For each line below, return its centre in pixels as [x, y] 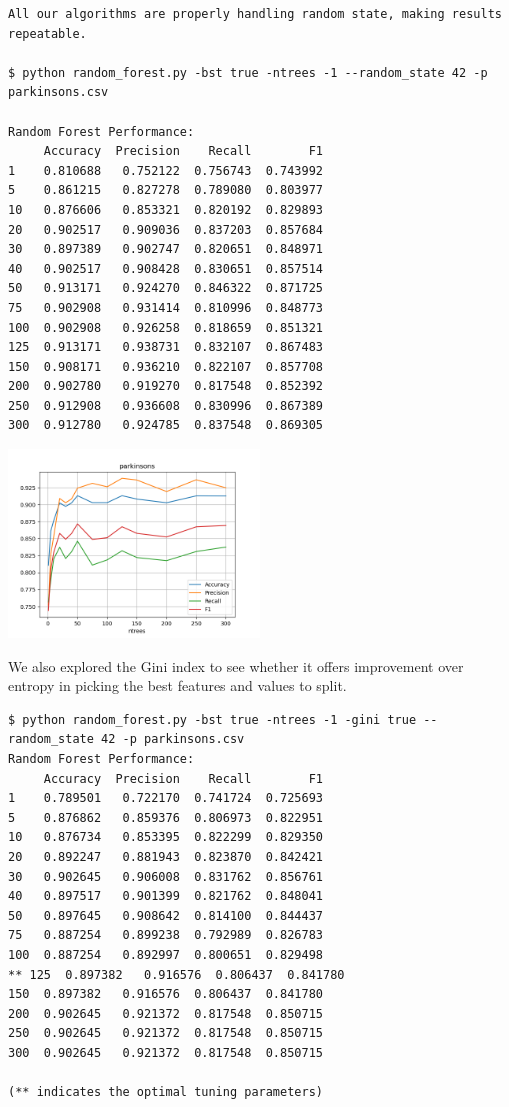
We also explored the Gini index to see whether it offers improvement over [236, 665]
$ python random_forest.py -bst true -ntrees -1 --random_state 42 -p [248, 72]
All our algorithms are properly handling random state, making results [255, 14]
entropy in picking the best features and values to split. [177, 685]
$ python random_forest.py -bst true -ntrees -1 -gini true [212, 719]
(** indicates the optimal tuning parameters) [165, 1092]
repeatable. [47, 33]
